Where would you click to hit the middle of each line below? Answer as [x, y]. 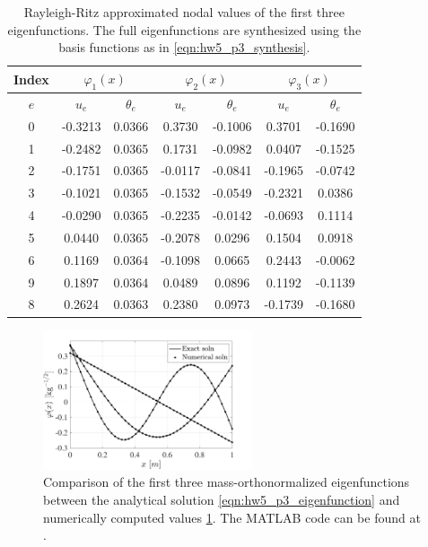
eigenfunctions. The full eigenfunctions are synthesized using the [184, 29]
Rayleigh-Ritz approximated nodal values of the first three [184, 12]
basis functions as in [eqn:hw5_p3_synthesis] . [184, 47]
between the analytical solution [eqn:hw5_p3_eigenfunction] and [222, 499]
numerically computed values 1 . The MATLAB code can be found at [232, 517]
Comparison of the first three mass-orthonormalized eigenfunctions [227, 482]
